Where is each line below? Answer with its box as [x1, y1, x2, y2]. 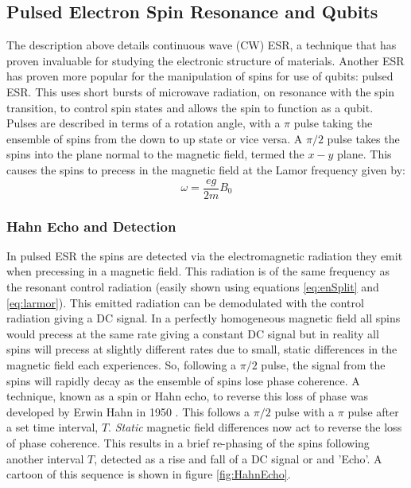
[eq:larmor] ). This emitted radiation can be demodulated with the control [6, 294, 364, 310]
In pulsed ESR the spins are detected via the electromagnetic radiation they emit [6, 247, 403, 264]
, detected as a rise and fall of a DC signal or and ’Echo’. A [94, 450, 382, 467]
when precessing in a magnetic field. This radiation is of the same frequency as [6, 263, 390, 279]
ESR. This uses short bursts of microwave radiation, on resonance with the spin [6, 83, 395, 100]
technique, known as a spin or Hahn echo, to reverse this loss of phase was [6, 388, 368, 404]
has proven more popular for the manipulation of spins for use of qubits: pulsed [6, 68, 394, 84]
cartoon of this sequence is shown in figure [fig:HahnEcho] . [6, 466, 291, 482]
